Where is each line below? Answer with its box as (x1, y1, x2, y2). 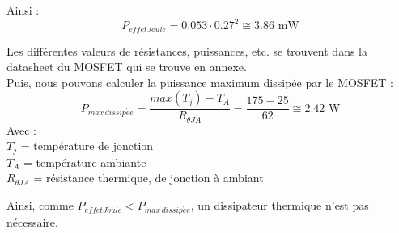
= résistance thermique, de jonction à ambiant (33, 169, 264, 186)
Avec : (6, 121, 36, 138)
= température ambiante (23, 153, 146, 170)
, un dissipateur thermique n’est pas (190, 197, 369, 214)
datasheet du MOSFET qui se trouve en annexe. (6, 58, 247, 75)
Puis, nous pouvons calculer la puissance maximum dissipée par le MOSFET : (6, 73, 393, 90)
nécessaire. (6, 213, 58, 230)
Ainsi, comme (6, 197, 74, 214)
